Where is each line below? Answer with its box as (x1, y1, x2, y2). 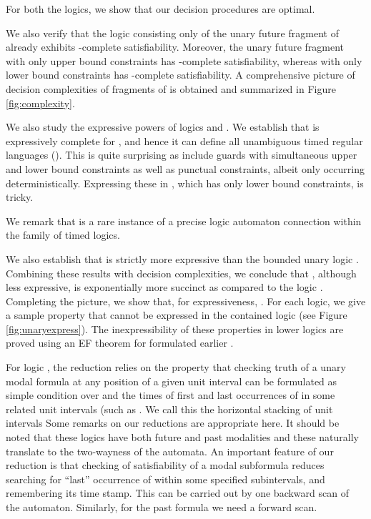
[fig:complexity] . (6, 95, 75, 110)
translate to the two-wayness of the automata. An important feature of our (6, 443, 334, 458)
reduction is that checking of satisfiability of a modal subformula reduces (6, 458, 325, 473)
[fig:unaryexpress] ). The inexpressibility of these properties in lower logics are (6, 321, 344, 336)
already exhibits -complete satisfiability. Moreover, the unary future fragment (6, 39, 345, 54)
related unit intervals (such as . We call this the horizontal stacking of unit (6, 401, 333, 416)
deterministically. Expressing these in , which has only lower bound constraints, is (6, 175, 364, 190)
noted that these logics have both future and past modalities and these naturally (6, 430, 359, 445)
